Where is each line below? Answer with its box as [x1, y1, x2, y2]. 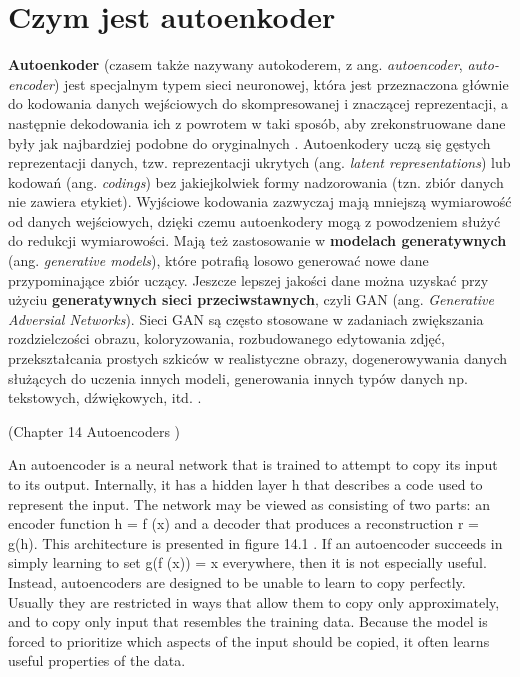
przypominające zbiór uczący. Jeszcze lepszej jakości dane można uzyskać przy [8, 269, 489, 290]
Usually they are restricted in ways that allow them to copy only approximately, [8, 591, 500, 612]
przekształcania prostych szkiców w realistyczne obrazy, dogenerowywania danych [8, 348, 508, 369]
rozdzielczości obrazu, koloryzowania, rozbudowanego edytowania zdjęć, [8, 328, 445, 349]
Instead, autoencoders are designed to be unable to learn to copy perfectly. [8, 571, 466, 592]
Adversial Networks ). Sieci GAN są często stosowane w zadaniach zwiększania [8, 308, 484, 329]
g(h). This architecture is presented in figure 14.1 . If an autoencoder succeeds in [8, 532, 503, 553]
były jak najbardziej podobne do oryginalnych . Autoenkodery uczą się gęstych [8, 132, 491, 153]
